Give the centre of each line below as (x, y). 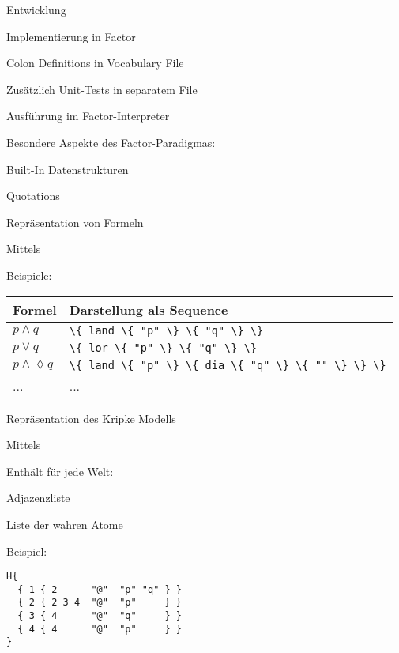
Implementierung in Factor (71, 36)
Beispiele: (29, 275)
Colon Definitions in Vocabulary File (95, 63)
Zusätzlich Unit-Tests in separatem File (102, 89)
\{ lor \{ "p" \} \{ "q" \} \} (163, 347)
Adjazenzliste (38, 498)
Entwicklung (36, 9)
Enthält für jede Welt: (60, 471)
